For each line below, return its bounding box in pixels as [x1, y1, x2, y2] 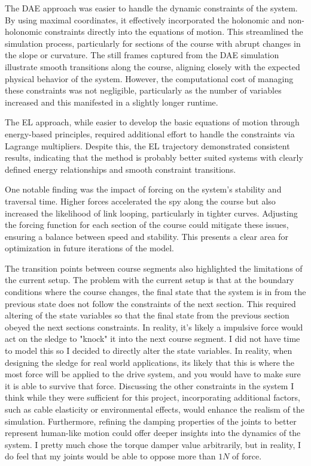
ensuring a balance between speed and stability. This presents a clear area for [5, 230, 288, 242]
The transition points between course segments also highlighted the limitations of [5, 261, 303, 274]
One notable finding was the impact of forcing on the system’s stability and [5, 183, 282, 196]
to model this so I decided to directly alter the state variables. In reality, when [5, 344, 292, 357]
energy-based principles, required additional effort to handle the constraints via [5, 127, 295, 140]
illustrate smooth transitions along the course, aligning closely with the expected [5, 60, 300, 73]
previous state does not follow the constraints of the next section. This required [5, 297, 296, 309]
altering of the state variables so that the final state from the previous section [5, 309, 289, 321]
